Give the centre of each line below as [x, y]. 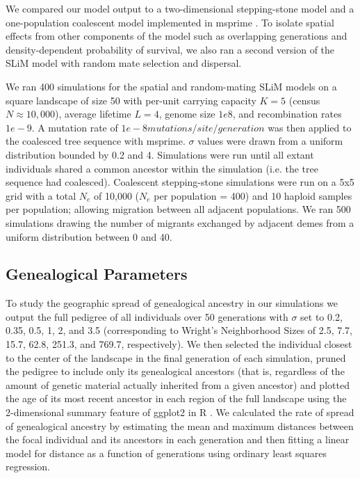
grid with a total [41, 195]
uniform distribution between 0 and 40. [89, 236]
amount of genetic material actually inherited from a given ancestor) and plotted [178, 384]
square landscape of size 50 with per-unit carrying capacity [131, 100]
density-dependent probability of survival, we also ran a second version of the [170, 49]
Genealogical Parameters [97, 274]
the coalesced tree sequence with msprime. [96, 141]
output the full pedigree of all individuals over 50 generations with [147, 316]
